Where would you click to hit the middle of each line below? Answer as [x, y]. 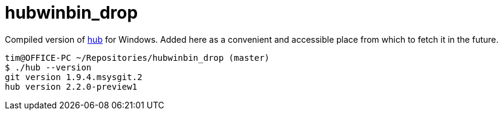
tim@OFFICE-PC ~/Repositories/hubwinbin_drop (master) [137, 57]
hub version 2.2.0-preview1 [71, 86]
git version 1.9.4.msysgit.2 [74, 77]
